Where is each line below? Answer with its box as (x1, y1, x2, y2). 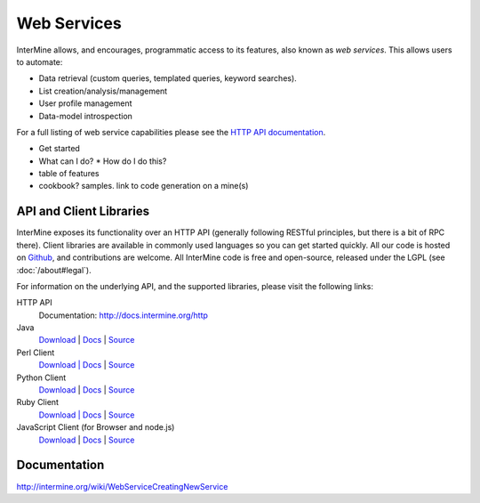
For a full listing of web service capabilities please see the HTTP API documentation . (16, 126, 326, 137)
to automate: (16, 56, 63, 67)
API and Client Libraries (16, 204, 150, 219)
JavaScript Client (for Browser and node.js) (16, 422, 175, 433)
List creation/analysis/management (38, 85, 168, 96)
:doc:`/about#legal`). (16, 264, 92, 275)
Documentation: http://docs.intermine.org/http (38, 310, 209, 320)
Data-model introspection (38, 110, 133, 121)
